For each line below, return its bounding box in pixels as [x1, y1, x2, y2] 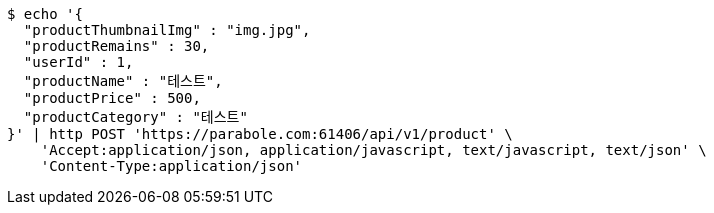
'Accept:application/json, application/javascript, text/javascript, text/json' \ [40, 142, 707, 158]
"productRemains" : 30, [23, 38, 210, 54]
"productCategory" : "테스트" [23, 109, 248, 125]
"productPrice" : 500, [23, 90, 201, 106]
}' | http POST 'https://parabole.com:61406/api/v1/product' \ [7, 126, 513, 142]
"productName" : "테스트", [23, 73, 223, 89]
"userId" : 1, [23, 54, 134, 70]
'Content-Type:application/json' [40, 158, 303, 174]
